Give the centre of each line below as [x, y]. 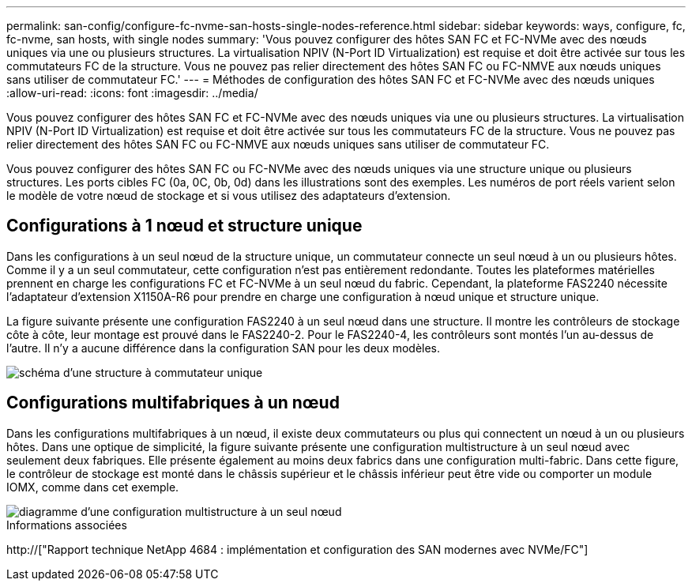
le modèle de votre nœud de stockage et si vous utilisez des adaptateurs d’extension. [229, 196]
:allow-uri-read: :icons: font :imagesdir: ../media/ [132, 93]
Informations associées [67, 525]
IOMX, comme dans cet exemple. [93, 487]
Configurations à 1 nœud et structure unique [184, 226]
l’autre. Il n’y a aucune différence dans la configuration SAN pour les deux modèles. [224, 348]
